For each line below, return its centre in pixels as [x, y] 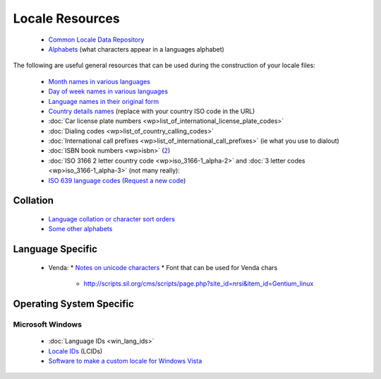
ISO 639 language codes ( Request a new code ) [117, 180]
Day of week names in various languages [108, 91]
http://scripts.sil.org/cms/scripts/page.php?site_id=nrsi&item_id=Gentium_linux [199, 284]
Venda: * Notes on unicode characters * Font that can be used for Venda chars [163, 267]
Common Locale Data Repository [96, 40]
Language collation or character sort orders [112, 219]
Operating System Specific [73, 304]
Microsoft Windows [48, 324]
